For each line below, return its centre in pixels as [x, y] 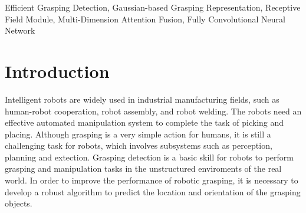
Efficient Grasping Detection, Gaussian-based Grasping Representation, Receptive [153, 7]
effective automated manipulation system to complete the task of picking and [144, 122]
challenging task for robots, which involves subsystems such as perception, [139, 145]
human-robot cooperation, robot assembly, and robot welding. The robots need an [153, 111]
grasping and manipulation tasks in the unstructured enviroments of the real [143, 168]
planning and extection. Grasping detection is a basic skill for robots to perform [149, 157]
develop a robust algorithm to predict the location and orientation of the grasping [153, 191]
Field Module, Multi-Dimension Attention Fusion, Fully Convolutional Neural [145, 19]
